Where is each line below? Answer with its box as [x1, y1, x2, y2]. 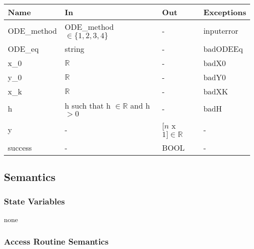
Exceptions [203, 6, 246, 18]
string [64, 43, 85, 54]
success [8, 142, 32, 153]
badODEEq [203, 43, 243, 54]
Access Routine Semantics [4, 235, 109, 247]
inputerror [203, 25, 238, 36]
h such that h [64, 100, 111, 111]
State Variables [4, 195, 65, 207]
